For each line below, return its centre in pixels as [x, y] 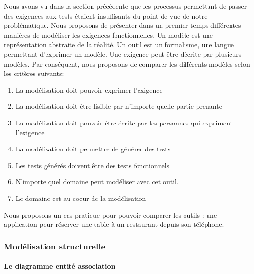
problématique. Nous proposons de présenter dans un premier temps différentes [123, 25]
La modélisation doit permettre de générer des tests [93, 149]
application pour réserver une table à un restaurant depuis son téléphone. [114, 224]
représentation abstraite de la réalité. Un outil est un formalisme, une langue [119, 44]
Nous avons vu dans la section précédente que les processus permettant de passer [126, 6]
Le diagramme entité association [60, 266]
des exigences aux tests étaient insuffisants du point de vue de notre [106, 15]
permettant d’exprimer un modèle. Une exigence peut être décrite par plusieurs [123, 54]
